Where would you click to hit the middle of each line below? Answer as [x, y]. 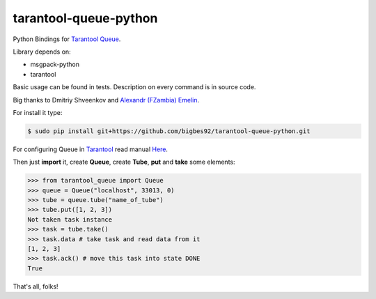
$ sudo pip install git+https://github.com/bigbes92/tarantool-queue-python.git [169, 131]
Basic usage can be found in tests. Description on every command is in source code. [134, 87]
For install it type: [38, 112]
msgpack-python [55, 64]
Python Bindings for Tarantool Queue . [67, 39]
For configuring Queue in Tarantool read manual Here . [91, 149]
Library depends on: [42, 52]
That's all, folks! [36, 286]
